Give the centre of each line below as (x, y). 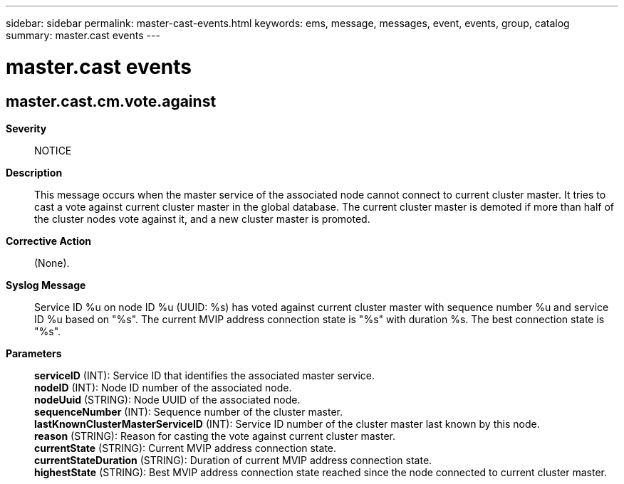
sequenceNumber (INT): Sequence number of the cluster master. (189, 411)
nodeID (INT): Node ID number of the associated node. (163, 387)
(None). (52, 263)
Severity (26, 128)
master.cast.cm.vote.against (111, 101)
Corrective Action (48, 241)
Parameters (34, 353)
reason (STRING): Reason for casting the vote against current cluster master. (215, 436)
